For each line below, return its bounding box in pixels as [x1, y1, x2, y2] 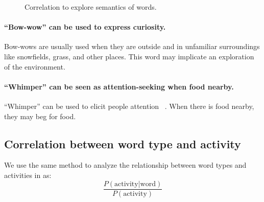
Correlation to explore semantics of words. [25, 2, 157, 12]
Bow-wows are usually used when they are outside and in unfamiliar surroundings [4, 41, 260, 52]
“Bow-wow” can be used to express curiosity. [4, 21, 166, 32]
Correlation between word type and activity [4, 136, 241, 151]
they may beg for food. [4, 110, 76, 121]
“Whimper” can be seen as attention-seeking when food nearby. [4, 81, 234, 92]
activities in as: [4, 169, 52, 180]
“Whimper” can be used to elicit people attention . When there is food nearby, [4, 100, 254, 111]
